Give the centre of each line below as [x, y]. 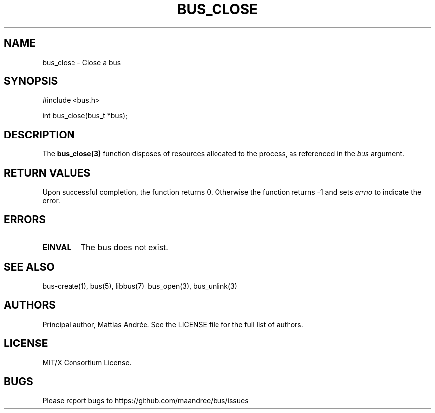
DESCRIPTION [39, 135]
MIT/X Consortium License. [87, 362]
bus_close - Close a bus [82, 62]
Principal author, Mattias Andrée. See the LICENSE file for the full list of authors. [173, 324]
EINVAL [57, 247]
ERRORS [25, 219]
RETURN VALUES [47, 173]
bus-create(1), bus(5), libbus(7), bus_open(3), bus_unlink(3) [140, 286]
